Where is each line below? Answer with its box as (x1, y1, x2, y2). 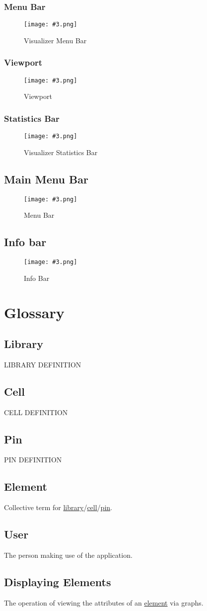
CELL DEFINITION (4, 407, 68, 417)
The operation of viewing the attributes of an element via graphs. (4, 597, 204, 608)
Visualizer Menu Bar (24, 35, 87, 45)
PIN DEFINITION (4, 454, 62, 465)
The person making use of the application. (4, 550, 133, 560)
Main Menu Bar (4, 171, 88, 186)
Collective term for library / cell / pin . (4, 502, 112, 513)
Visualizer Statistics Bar (24, 147, 98, 157)
